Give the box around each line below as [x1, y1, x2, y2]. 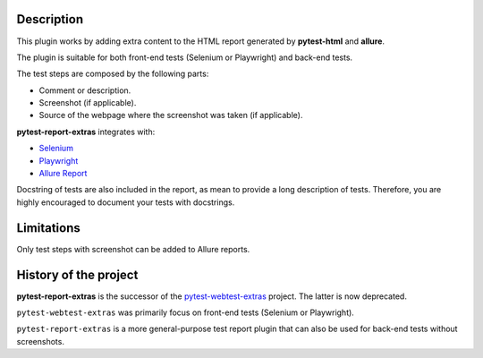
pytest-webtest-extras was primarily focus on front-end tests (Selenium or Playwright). [16, 307, 355, 318]
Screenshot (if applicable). [38, 98, 137, 108]
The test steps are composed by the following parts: [16, 68, 209, 80]
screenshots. [16, 336, 64, 346]
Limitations [16, 220, 80, 235]
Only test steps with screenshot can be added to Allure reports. [16, 243, 250, 254]
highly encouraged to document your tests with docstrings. [16, 197, 235, 208]
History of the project [16, 267, 139, 282]
